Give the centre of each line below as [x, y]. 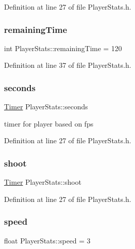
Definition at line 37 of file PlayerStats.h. [68, 65]
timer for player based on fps [49, 123]
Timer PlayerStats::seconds [46, 107]
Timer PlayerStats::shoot [43, 182]
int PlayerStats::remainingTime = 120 [63, 48]
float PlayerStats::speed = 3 [47, 240]
